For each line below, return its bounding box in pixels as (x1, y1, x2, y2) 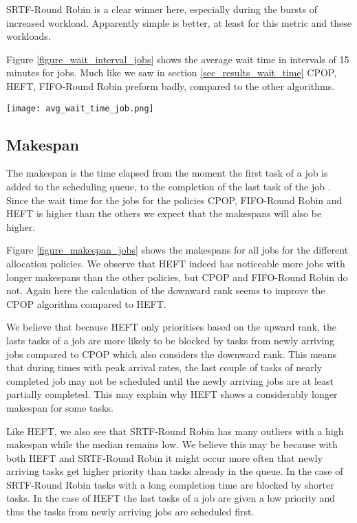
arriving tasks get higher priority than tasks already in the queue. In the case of (6, 464, 343, 478)
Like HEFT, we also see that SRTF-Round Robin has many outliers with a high (6, 423, 344, 438)
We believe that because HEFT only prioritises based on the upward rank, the (6, 320, 336, 334)
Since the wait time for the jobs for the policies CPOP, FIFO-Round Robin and (6, 192, 343, 207)
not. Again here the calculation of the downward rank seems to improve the (6, 283, 325, 298)
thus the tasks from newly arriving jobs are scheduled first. (6, 504, 255, 519)
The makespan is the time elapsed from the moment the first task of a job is (6, 166, 328, 180)
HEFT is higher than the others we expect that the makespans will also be (6, 206, 322, 221)
